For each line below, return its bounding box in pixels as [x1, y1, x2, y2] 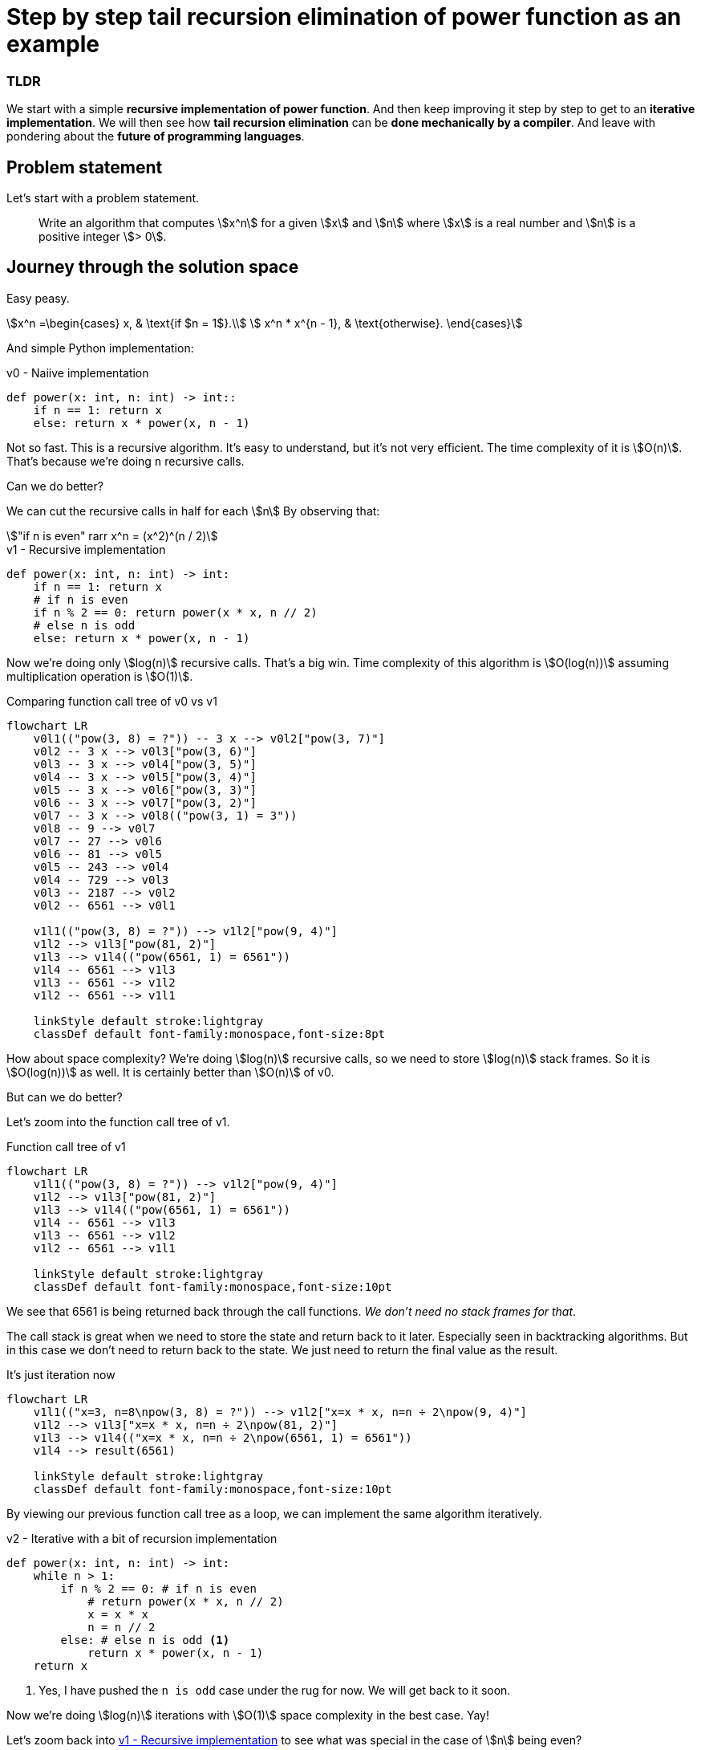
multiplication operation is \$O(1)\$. [6, 669, 193, 683]
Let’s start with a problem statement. [6, 190, 200, 205]
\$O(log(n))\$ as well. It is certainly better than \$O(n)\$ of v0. [6, 1064, 334, 1079]
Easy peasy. [6, 291, 70, 305]
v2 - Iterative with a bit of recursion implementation [6, 1531, 278, 1545]
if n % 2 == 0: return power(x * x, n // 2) [33, 605, 318, 619]
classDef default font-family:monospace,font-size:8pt [33, 1027, 386, 1040]
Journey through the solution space [6, 257, 299, 278]
